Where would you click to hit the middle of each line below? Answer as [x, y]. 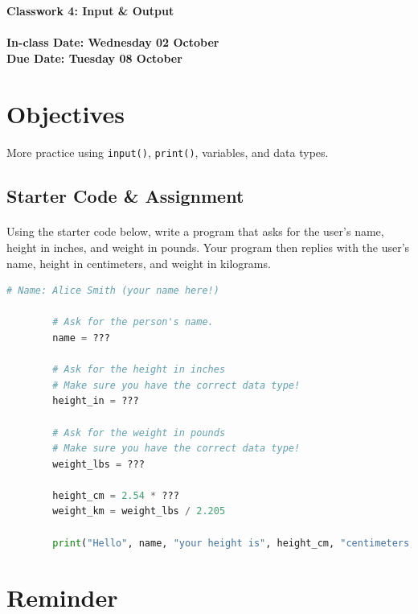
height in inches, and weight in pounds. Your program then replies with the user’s [208, 247]
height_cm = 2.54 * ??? [116, 495]
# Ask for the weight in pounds [139, 433]
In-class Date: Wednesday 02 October [113, 42]
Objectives [66, 113]
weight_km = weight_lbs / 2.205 [139, 511]
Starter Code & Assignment [125, 196]
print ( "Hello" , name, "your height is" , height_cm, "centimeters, [234, 543]
